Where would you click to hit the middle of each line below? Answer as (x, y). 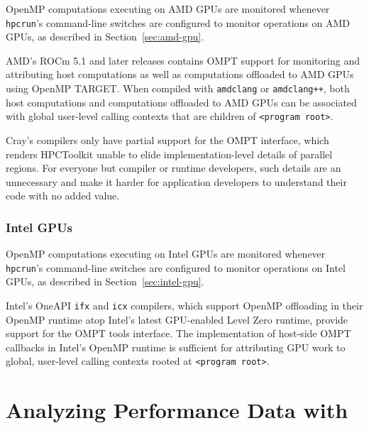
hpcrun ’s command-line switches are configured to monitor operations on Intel (176, 267)
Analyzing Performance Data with (177, 410)
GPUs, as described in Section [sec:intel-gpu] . (105, 281)
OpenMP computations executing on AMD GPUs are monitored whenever (168, 9)
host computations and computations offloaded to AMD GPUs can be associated (181, 102)
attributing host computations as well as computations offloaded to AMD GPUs (180, 74)
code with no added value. (63, 196)
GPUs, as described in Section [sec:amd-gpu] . (105, 37)
